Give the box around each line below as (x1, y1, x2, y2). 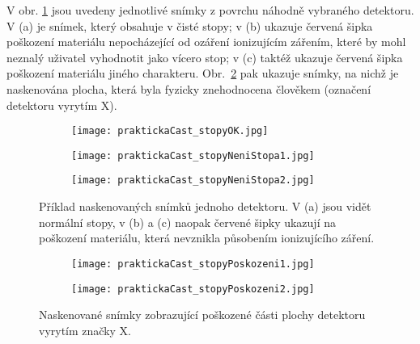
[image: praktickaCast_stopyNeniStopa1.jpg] (71, 149, 315, 162)
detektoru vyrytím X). (6, 96, 117, 113)
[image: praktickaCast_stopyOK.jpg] (71, 125, 269, 137)
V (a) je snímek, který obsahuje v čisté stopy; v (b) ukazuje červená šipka (6, 17, 373, 34)
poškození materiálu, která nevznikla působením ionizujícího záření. (39, 229, 375, 246)
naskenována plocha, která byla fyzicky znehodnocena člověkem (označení (6, 80, 371, 97)
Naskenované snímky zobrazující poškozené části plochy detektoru (39, 306, 366, 323)
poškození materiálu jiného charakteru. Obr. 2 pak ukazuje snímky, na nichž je (6, 65, 399, 82)
